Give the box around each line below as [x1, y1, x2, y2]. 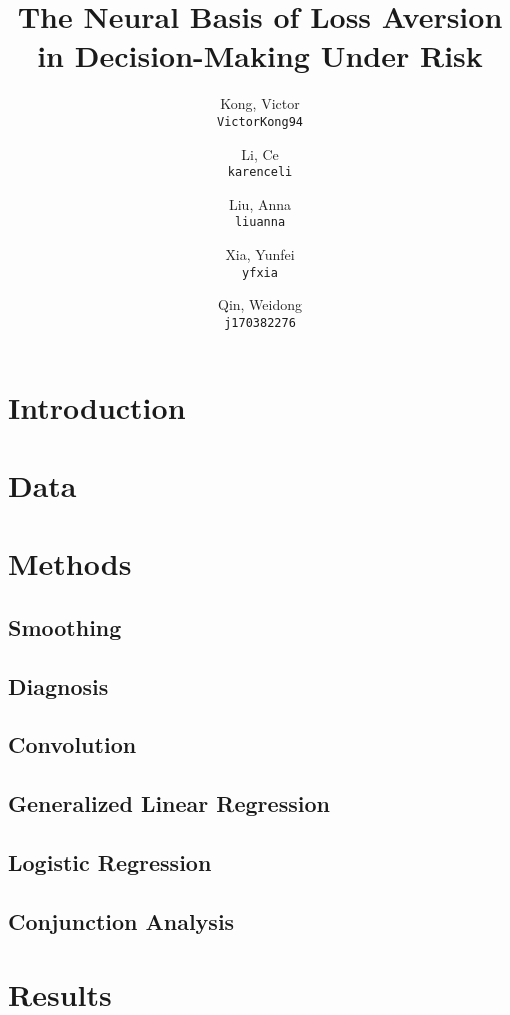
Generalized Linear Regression [8, 788, 330, 819]
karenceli [227, 165, 293, 180]
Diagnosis [8, 670, 109, 701]
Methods [8, 543, 132, 584]
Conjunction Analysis [8, 905, 235, 936]
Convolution [8, 729, 137, 760]
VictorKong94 [217, 114, 303, 129]
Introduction [8, 386, 186, 427]
